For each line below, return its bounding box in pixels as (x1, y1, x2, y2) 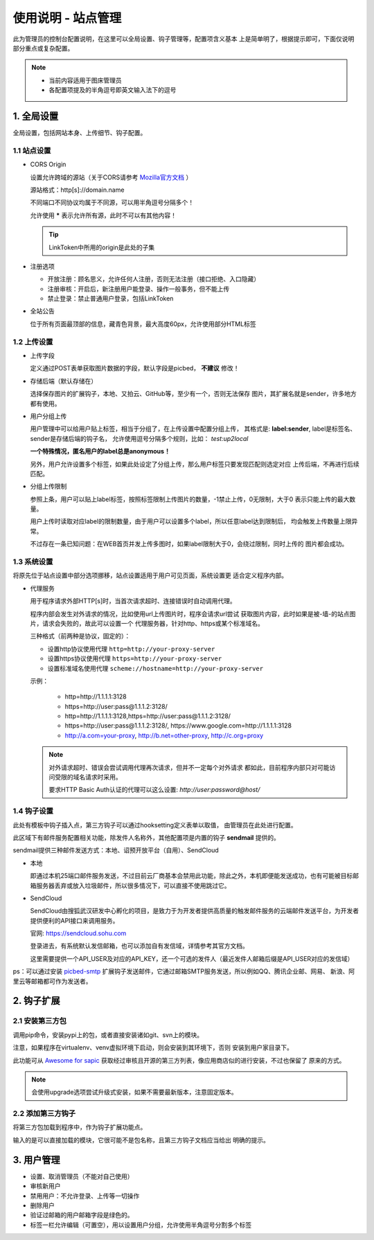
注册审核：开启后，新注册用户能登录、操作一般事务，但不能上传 (47, 285, 230, 293)
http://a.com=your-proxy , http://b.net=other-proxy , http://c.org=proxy (64, 731, 264, 739)
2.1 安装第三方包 (12, 1016, 67, 1026)
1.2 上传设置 (12, 336, 53, 346)
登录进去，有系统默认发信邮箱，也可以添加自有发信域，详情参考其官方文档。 (30, 942, 249, 950)
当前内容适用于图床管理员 (48, 76, 122, 84)
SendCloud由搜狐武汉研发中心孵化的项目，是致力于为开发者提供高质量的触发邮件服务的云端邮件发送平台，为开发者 (30, 907, 359, 915)
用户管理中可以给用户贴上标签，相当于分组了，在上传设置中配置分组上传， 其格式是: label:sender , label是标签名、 (30, 424, 357, 433)
